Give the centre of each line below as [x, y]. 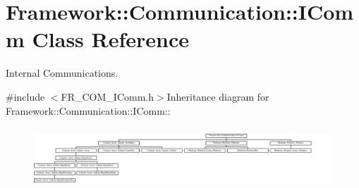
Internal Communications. [62, 73]
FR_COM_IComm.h [108, 96]
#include [25, 96]
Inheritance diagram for [218, 96]
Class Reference [111, 39]
